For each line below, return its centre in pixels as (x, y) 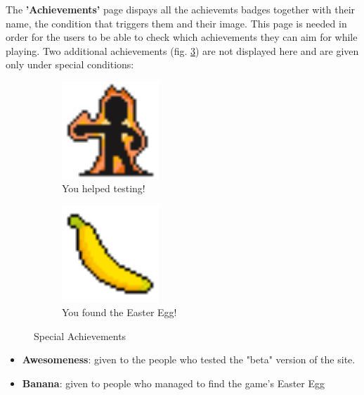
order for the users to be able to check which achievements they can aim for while (182, 37)
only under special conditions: (70, 64)
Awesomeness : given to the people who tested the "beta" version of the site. (189, 359)
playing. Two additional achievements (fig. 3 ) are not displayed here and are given (182, 50)
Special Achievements (80, 336)
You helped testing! (104, 188)
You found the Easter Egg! (119, 312)
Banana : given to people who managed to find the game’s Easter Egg (174, 383)
